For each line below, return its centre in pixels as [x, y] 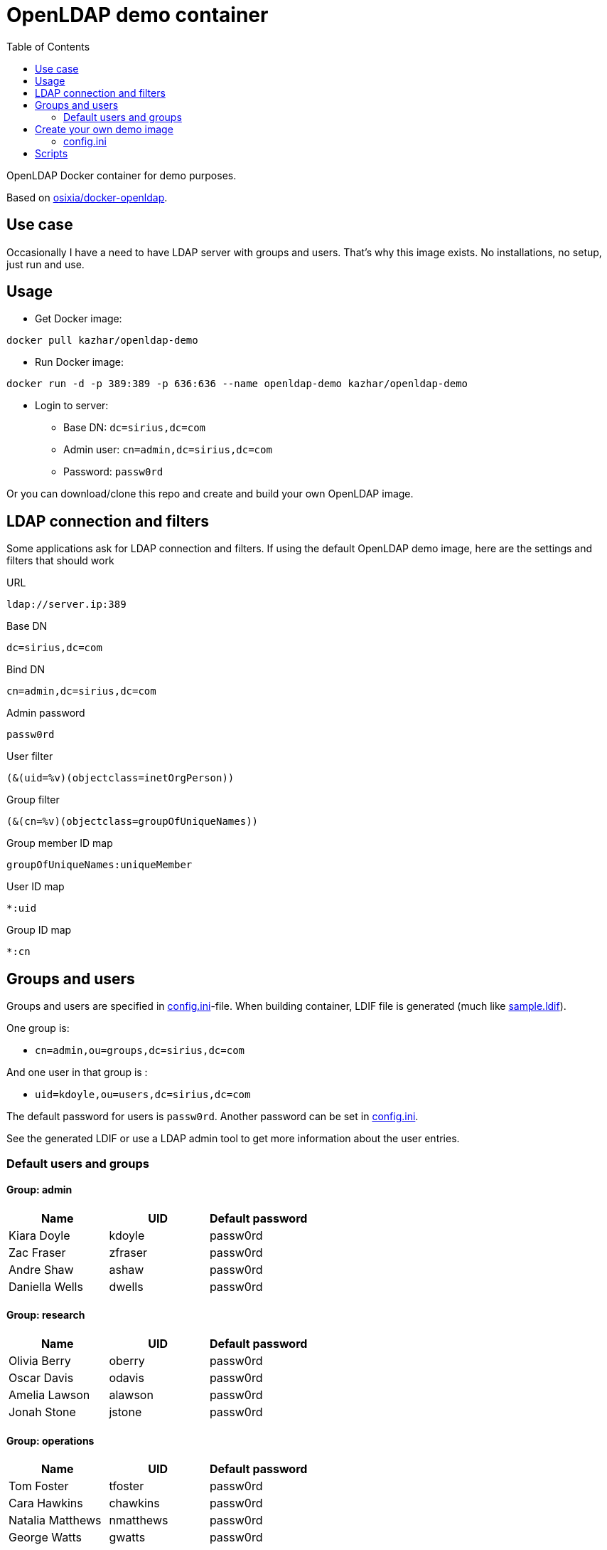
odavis [127, 1377]
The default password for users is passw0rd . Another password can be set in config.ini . [213, 1117]
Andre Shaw [41, 1269]
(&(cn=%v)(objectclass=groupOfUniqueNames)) [133, 822]
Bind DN [26, 670]
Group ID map [39, 930]
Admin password [46, 713]
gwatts [127, 1538]
